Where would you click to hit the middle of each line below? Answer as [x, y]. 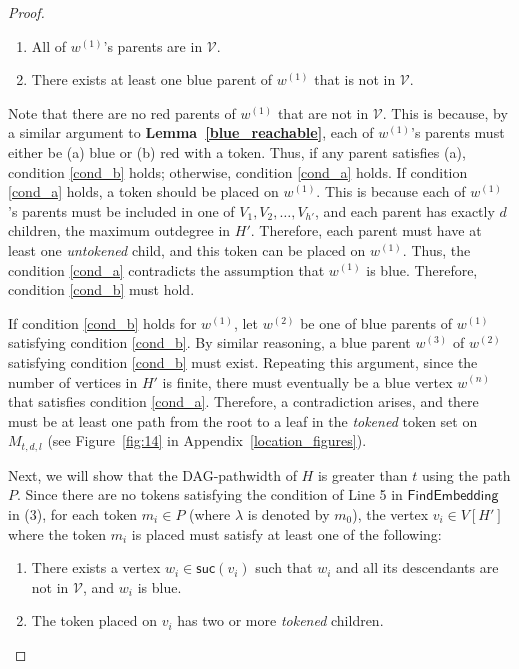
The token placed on [94, 620]
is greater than [362, 474]
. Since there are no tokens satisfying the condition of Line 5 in [210, 494]
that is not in [355, 79]
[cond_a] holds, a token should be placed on [143, 191]
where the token [57, 533]
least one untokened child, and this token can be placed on [187, 249]
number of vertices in [73, 381]
